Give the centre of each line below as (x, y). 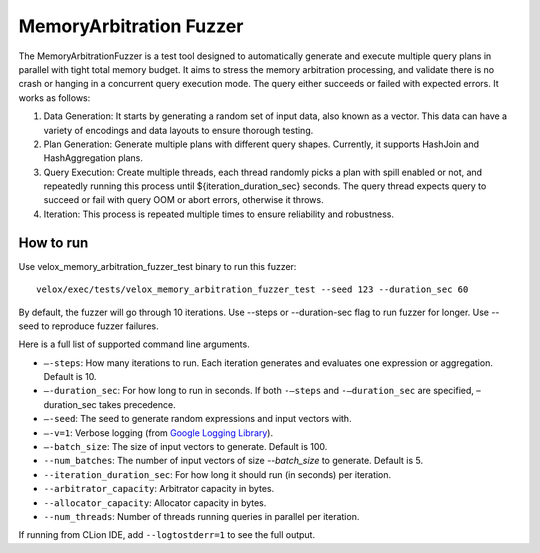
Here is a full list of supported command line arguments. (134, 344)
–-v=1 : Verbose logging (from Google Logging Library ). (158, 432)
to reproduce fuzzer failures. (100, 326)
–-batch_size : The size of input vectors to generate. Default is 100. (185, 447)
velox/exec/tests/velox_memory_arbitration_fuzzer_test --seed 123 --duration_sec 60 (252, 289)
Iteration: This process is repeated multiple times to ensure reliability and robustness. (219, 214)
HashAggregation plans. (93, 158)
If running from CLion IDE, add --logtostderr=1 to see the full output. (166, 535)
